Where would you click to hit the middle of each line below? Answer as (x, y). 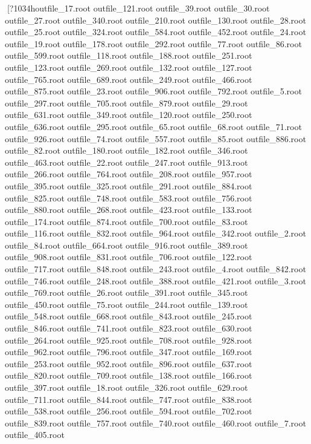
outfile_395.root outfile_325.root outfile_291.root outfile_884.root (129, 185)
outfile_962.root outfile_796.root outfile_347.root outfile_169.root (129, 352)
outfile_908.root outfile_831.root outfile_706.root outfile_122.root (129, 257)
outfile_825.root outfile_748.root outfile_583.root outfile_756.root (129, 198)
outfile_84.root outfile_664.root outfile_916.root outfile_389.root (127, 245)
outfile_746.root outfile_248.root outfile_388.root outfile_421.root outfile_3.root (155, 280)
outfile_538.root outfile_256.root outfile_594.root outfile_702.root (129, 411)
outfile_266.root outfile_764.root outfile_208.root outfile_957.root (129, 174)
